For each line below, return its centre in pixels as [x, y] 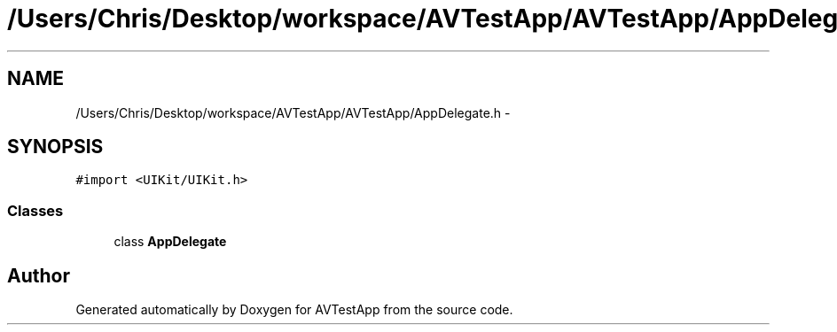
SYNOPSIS [55, 147]
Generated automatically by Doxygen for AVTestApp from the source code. [294, 310]
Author [39, 275]
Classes [35, 210]
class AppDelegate [170, 242]
